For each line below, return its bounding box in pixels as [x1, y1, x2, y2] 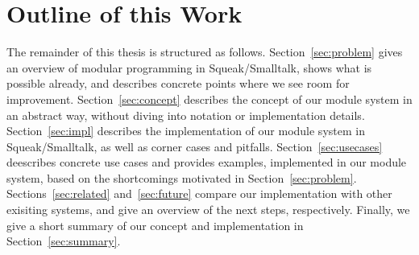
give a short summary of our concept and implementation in [6, 216, 304, 233]
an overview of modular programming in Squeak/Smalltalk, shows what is [6, 59, 372, 76]
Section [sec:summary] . [6, 232, 121, 249]
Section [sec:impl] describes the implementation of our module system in [6, 122, 365, 139]
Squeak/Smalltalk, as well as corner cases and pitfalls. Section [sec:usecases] [6, 138, 383, 154]
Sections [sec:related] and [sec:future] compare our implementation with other [6, 185, 392, 202]
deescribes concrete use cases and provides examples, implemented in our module [6, 154, 407, 171]
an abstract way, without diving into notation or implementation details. [6, 106, 365, 123]
